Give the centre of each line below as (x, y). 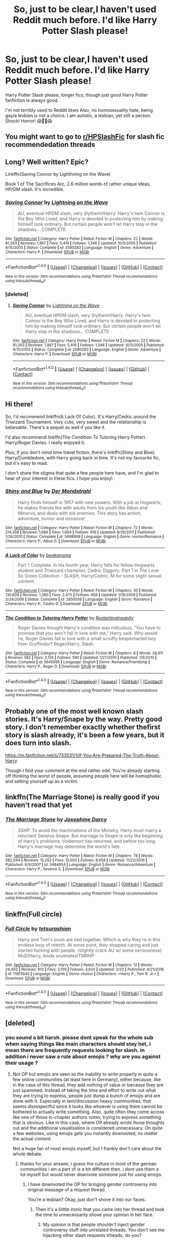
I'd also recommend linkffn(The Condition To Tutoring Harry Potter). (76, 437)
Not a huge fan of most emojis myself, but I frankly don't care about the (87, 1148)
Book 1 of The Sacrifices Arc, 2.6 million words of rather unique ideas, (78, 184)
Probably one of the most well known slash (74, 711)
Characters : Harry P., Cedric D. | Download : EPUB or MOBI (56, 604)
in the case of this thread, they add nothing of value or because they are (88, 1084)
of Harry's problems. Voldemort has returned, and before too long (86, 841)
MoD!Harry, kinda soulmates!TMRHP (56, 955)
